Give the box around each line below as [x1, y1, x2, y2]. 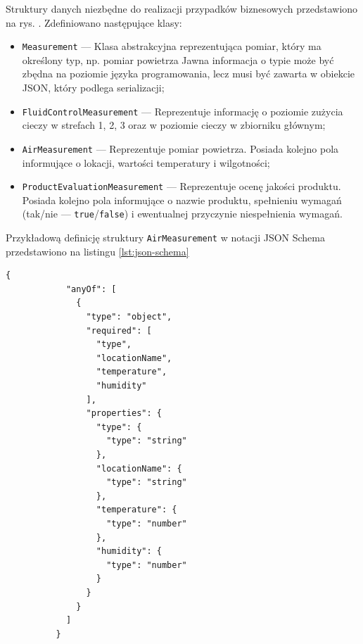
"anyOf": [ [65, 284, 117, 294]
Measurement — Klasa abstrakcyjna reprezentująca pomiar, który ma [22, 39, 321, 53]
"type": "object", [86, 312, 172, 322]
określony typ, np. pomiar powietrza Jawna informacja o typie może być [22, 52, 334, 67]
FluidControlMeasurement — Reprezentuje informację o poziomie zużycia [22, 103, 343, 118]
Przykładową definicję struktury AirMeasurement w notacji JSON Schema [6, 230, 325, 245]
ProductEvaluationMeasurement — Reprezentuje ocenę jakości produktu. [22, 179, 341, 194]
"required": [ [86, 325, 152, 336]
